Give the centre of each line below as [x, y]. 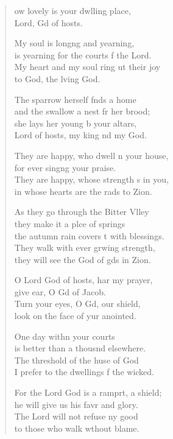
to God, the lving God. [57, 78]
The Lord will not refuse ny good [76, 416]
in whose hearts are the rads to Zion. [83, 191]
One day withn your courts [65, 336]
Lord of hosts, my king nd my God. [80, 135]
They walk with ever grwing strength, [85, 248]
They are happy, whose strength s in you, [91, 179]
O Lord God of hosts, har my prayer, [83, 280]
